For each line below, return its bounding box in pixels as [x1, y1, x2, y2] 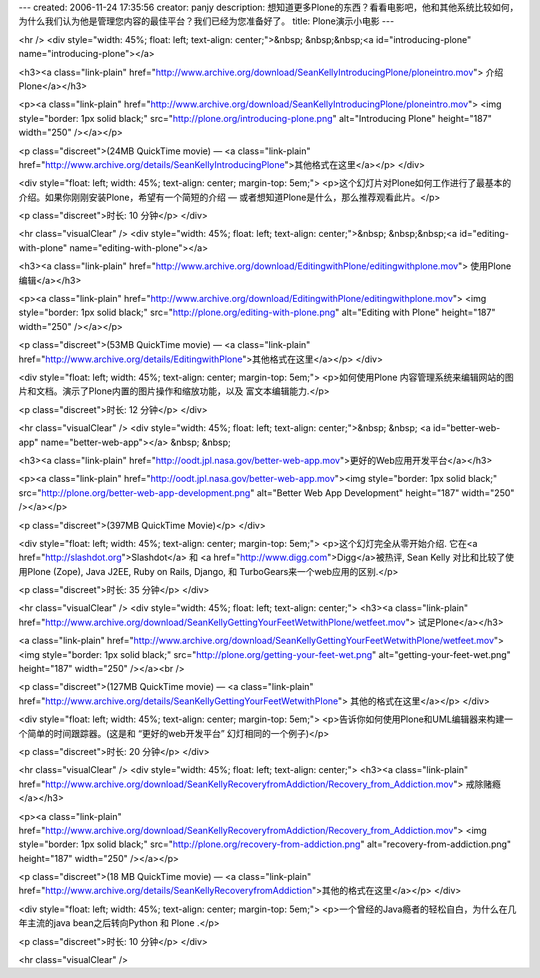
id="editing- [459, 228, 510, 240]
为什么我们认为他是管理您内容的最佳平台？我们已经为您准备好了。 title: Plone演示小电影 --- [18, 15, 395, 27]
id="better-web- [433, 422, 501, 434]
